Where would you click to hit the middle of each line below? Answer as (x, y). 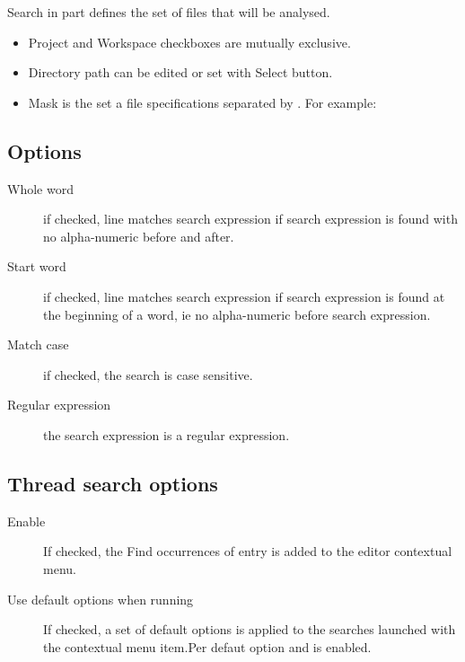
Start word (37, 266)
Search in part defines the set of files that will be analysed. (169, 12)
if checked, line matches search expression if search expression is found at (244, 296)
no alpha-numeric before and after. (139, 236)
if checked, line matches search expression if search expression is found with (250, 219)
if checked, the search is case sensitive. (148, 374)
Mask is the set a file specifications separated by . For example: (202, 102)
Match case (38, 344)
